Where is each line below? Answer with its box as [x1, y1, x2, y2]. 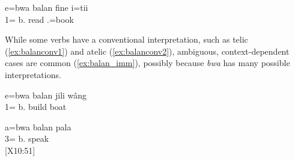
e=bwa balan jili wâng [5, 88, 87, 101]
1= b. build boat [5, 100, 67, 113]
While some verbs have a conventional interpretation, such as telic [5, 33, 248, 46]
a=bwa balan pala [5, 120, 71, 133]
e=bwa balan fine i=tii [5, 1, 88, 13]
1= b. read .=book [5, 13, 74, 25]
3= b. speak [5, 132, 49, 145]
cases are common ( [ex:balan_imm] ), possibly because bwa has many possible [5, 56, 290, 69]
